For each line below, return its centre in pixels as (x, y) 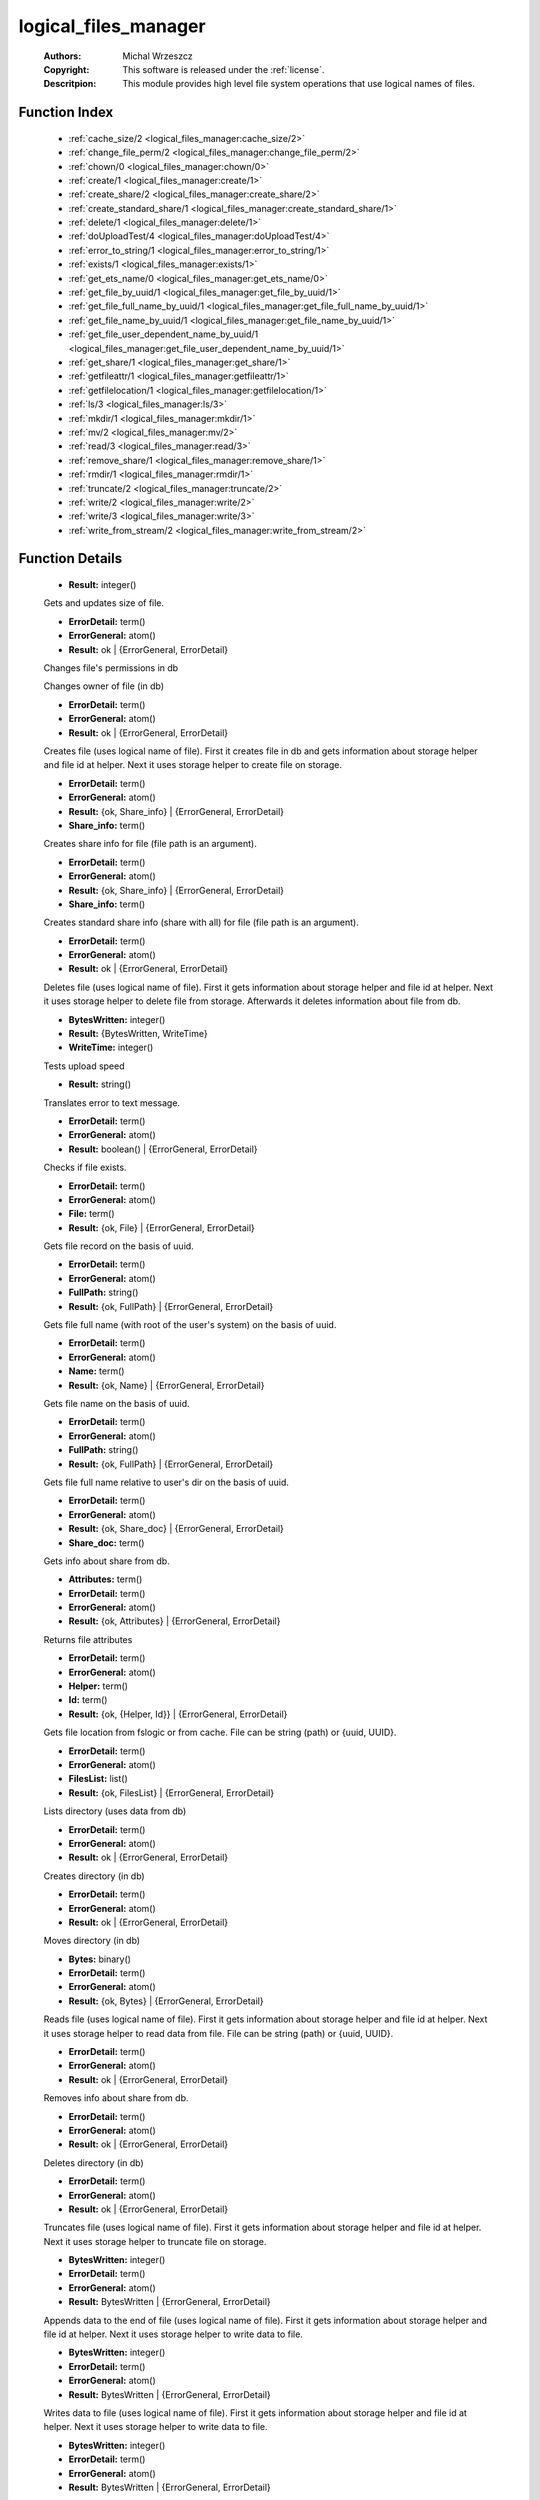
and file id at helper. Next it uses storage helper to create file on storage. (192, 765)
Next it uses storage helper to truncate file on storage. (155, 2241)
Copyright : (66, 69)
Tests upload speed (84, 1066)
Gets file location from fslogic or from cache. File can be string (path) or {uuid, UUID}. (220, 1732)
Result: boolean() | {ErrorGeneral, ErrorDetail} (163, 1149)
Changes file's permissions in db (111, 668)
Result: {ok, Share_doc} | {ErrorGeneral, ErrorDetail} (176, 1529)
